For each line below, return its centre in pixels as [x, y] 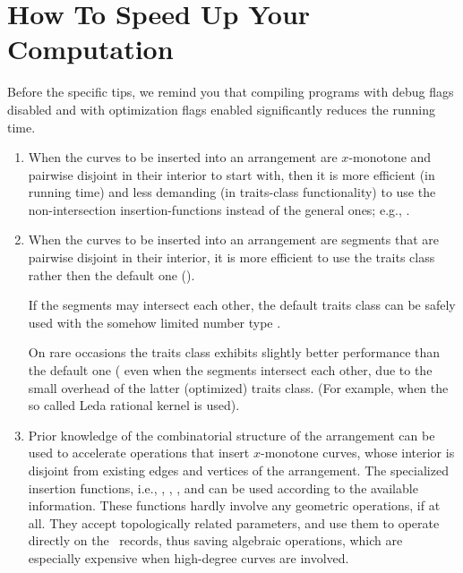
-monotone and [390, 157]
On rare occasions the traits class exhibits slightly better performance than [234, 352]
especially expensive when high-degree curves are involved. [189, 557]
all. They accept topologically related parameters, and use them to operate [234, 522]
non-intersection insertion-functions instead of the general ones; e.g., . [219, 209]
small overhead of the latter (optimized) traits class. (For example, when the [238, 387]
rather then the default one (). [111, 274]
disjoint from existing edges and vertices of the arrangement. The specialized [238, 470]
